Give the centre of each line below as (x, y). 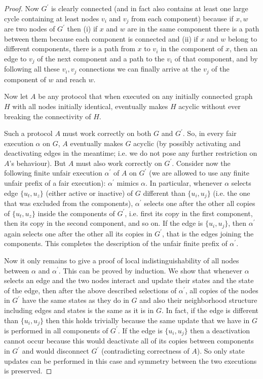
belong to (243, 38)
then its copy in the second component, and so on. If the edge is (104, 223)
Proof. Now (22, 8)
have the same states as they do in (76, 300)
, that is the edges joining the (208, 233)
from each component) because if (182, 18)
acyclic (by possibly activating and (187, 143)
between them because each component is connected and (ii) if (101, 38)
